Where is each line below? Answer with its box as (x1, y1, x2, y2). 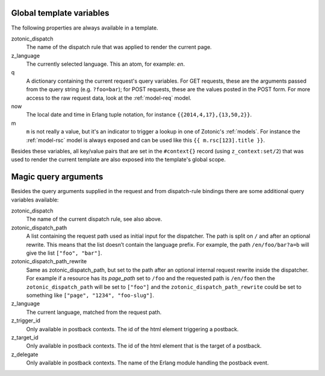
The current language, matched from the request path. (26, 308, 162, 316)
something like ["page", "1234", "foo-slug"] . (26, 292, 155, 299)
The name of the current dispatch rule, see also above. (26, 215, 162, 223)
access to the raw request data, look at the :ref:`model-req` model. (26, 94, 192, 101)
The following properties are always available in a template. (11, 24, 159, 31)
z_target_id (11, 334, 39, 341)
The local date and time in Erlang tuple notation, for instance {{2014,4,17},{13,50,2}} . (26, 111, 252, 118)
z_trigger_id (11, 317, 40, 324)
